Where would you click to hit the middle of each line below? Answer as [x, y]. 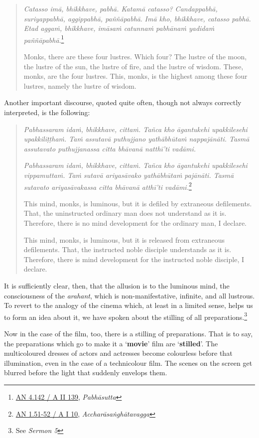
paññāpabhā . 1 [44, 39]
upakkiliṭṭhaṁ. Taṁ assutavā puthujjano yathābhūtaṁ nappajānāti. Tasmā [136, 139]
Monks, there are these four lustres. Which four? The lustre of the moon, [135, 57]
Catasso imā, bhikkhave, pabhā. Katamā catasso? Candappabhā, [121, 8]
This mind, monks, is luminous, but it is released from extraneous [124, 239]
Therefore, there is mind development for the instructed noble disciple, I [134, 259]
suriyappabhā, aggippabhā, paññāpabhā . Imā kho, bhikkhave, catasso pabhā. [137, 18]
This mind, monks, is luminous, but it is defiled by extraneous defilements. [138, 203]
